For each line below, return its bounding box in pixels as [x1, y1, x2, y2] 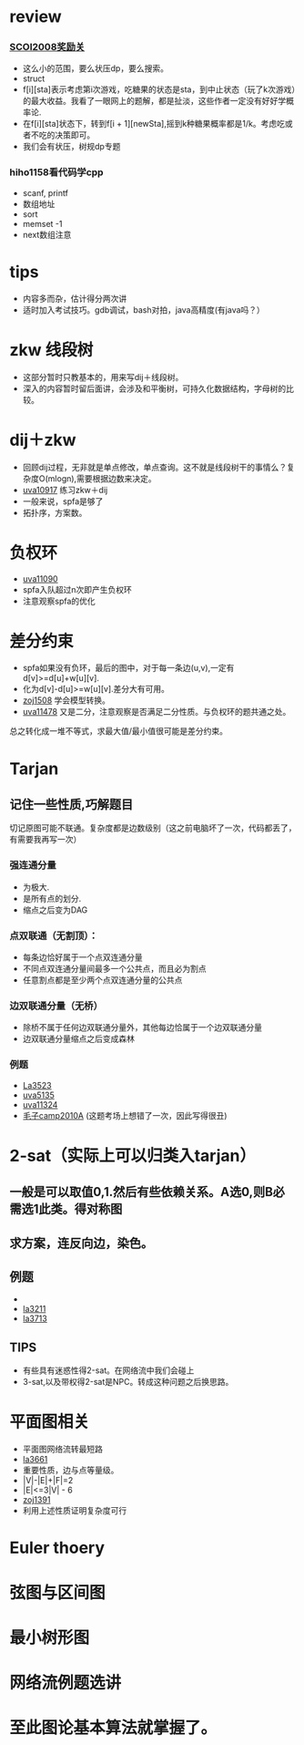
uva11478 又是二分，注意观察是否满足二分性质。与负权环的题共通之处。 [22, 707, 291, 718]
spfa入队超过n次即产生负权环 [22, 583, 132, 594]
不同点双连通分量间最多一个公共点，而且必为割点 [22, 964, 207, 975]
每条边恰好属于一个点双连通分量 [22, 952, 143, 963]
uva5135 [22, 1089, 55, 1100]
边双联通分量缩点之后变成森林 [22, 1033, 135, 1045]
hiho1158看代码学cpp [9, 166, 104, 179]
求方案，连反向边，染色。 [9, 1235, 153, 1251]
